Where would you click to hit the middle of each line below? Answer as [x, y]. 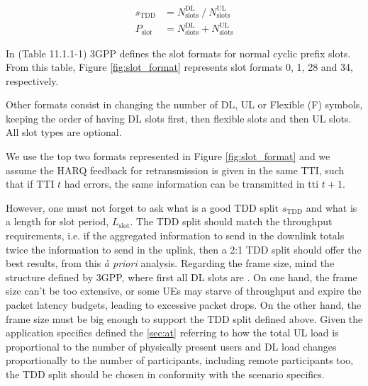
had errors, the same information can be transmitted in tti [191, 184]
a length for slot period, [57, 221]
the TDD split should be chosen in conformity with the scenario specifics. [165, 374]
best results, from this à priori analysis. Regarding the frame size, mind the [170, 263]
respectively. [32, 80]
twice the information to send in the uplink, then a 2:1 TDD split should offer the [184, 249]
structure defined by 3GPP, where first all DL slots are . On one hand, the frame [182, 277]
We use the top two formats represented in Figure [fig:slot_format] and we [168, 156]
